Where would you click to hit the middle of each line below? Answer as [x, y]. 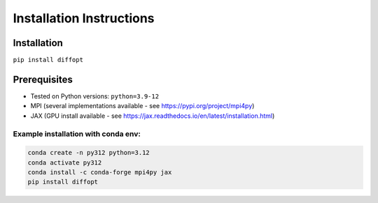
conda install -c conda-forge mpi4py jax [100, 172]
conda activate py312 [65, 163]
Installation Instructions [84, 18]
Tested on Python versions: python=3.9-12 [95, 96]
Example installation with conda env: [77, 134]
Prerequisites [43, 79]
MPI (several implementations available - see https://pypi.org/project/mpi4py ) [142, 106]
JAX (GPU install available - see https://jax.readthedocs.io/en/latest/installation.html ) [153, 116]
